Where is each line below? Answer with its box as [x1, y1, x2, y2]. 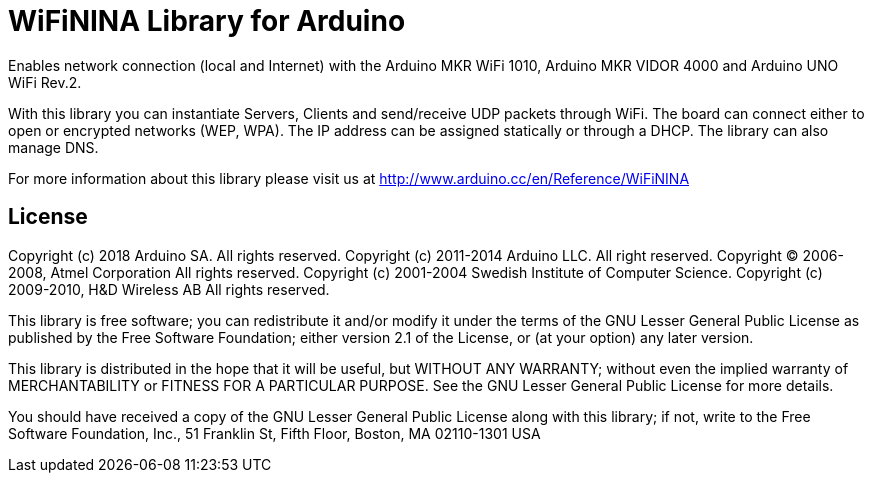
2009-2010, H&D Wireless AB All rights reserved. [8, 280, 330, 298]
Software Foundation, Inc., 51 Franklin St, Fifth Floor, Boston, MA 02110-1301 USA [8, 424, 541, 442]
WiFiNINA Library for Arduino [8, 4, 406, 38]
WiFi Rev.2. [8, 73, 82, 91]
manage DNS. [8, 138, 99, 156]
